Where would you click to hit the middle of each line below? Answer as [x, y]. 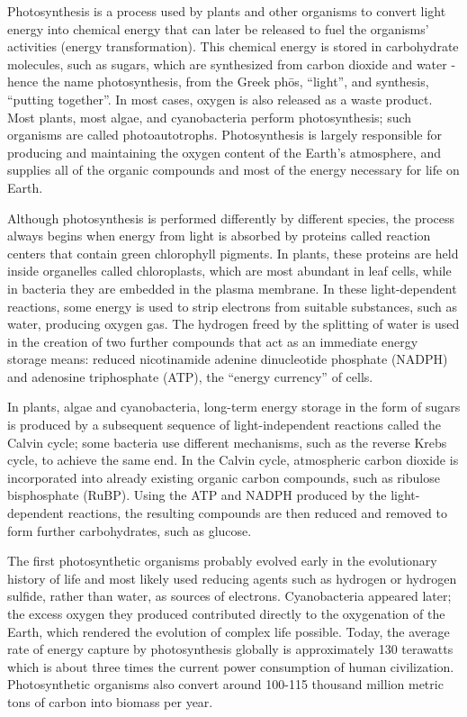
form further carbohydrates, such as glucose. [130, 530]
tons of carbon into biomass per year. [110, 701]
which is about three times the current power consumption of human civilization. [231, 666]
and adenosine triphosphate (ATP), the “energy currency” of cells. [190, 376]
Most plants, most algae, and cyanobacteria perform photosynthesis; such [210, 117]
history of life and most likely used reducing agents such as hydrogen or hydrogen [232, 578]
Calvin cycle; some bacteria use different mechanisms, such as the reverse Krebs [227, 442]
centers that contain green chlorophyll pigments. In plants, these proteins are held [233, 253]
